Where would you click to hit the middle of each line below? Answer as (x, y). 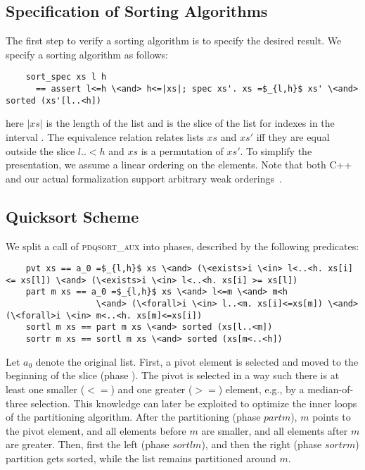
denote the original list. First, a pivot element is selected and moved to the (197, 361)
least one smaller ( (45, 389)
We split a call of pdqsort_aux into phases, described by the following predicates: (182, 246)
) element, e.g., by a (261, 389)
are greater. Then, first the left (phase (88, 444)
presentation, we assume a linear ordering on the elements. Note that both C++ (179, 165)
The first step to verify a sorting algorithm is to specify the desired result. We (174, 41)
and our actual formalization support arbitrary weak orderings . (144, 178)
